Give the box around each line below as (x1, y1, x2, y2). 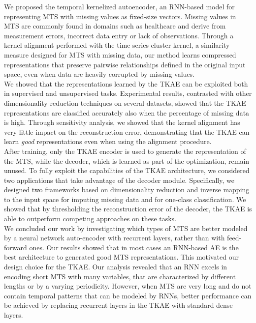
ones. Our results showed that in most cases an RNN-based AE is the (29, 242, 239, 252)
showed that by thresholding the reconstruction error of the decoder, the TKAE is (4, 204, 252, 214)
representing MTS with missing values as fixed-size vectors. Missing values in (4, 11, 236, 21)
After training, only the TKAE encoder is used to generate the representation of (4, 146, 246, 156)
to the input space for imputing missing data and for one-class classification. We (4, 194, 246, 204)
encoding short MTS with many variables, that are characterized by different (4, 271, 236, 281)
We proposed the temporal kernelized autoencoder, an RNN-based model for (4, 1, 235, 11)
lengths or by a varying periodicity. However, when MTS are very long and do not (4, 281, 252, 291)
